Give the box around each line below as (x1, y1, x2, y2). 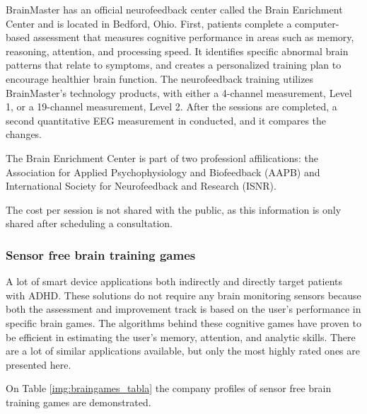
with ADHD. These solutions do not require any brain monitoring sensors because (6, 287, 361, 302)
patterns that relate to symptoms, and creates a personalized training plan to (6, 57, 342, 72)
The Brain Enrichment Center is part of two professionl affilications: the (6, 150, 318, 165)
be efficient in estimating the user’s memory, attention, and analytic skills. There (6, 329, 356, 344)
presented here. (6, 357, 71, 372)
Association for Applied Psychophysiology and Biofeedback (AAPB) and (6, 164, 320, 179)
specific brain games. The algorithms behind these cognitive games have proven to (6, 315, 361, 330)
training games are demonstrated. (6, 394, 151, 409)
